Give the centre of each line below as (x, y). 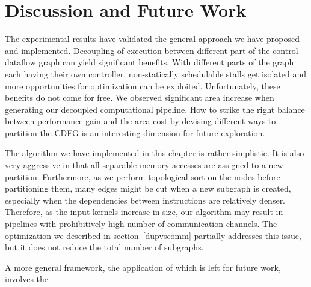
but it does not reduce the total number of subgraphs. (104, 247)
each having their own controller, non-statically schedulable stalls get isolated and (156, 74)
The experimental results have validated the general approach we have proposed (152, 39)
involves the (27, 279)
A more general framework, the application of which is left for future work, (143, 267)
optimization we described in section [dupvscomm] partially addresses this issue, (153, 235)
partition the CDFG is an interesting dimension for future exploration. (135, 132)
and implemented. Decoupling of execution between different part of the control (152, 50)
